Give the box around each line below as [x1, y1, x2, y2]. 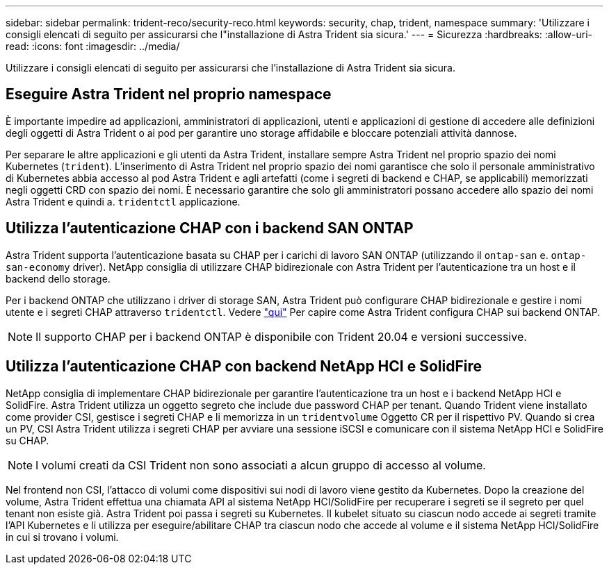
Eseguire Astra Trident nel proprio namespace [6, 85, 332, 103]
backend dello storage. [6, 272, 111, 285]
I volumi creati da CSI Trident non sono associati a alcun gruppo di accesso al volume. [35, 458, 486, 472]
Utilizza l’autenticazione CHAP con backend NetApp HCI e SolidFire [6, 358, 482, 376]
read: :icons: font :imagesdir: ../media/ [6, 40, 180, 52]
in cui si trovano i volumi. [6, 530, 119, 543]
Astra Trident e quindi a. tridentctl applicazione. [6, 195, 241, 208]
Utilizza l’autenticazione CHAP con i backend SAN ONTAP [6, 219, 414, 237]
